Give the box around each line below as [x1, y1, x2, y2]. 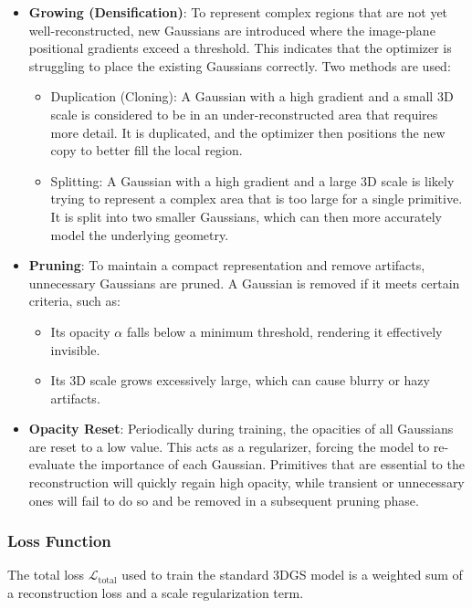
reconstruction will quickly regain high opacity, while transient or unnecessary [28, 473, 465, 492]
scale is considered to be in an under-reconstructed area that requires [50, 104, 438, 123]
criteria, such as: [28, 291, 121, 310]
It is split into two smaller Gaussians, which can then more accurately [50, 206, 443, 225]
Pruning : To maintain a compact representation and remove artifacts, [28, 256, 425, 275]
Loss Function [7, 529, 111, 552]
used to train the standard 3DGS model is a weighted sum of [121, 565, 463, 584]
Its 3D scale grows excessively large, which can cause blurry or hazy [50, 371, 430, 390]
